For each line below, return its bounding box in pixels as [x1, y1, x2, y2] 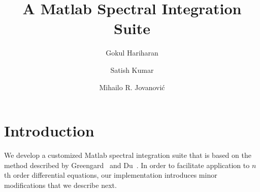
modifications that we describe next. [4, 179, 117, 190]
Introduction [4, 120, 94, 141]
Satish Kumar [110, 64, 154, 75]
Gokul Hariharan [106, 47, 158, 58]
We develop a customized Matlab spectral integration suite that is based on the [4, 150, 251, 160]
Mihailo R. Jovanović [99, 81, 165, 92]
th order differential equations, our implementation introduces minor [4, 170, 217, 180]
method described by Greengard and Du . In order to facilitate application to [4, 159, 250, 170]
